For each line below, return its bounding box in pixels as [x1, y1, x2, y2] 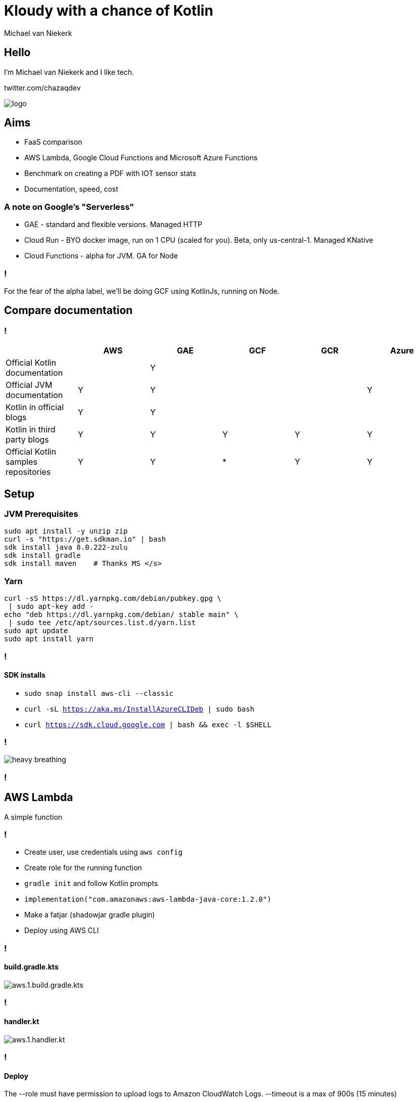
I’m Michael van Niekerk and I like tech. [4, 67, 134, 76]
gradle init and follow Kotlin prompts [24, 879, 158, 888]
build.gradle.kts [4, 962, 59, 972]
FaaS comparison [24, 138, 82, 147]
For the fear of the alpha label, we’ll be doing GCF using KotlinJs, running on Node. [4, 286, 280, 295]
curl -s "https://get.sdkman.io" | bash [4, 535, 166, 544]
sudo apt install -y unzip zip [4, 527, 128, 536]
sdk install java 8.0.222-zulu [4, 543, 128, 552]
